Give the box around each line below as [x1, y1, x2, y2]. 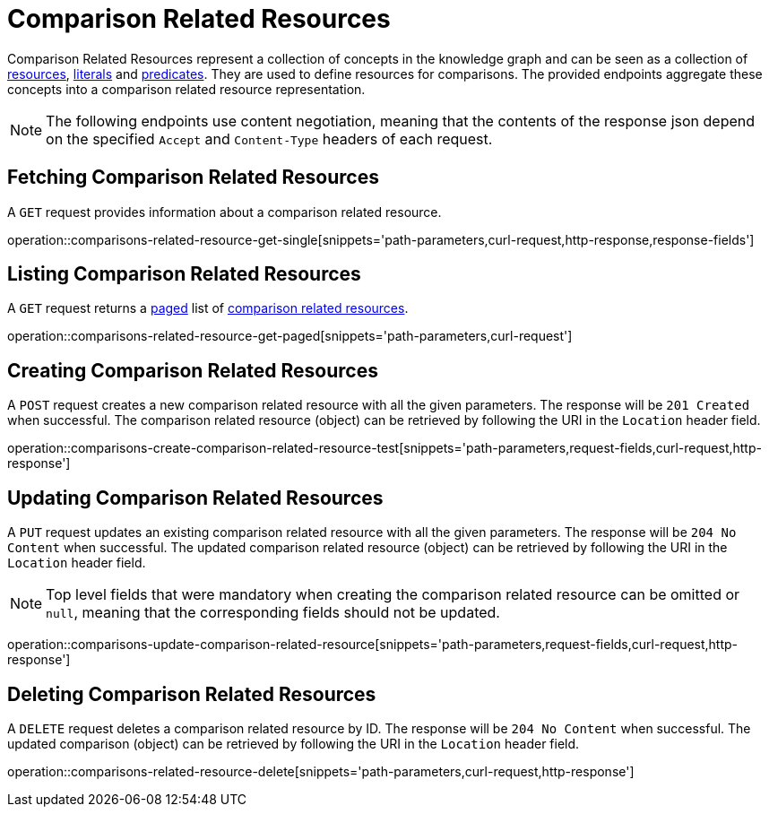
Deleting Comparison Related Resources [7, 682, 376, 706]
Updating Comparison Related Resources [7, 486, 384, 509]
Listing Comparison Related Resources [7, 263, 361, 286]
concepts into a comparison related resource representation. [7, 81, 366, 97]
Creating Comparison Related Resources [7, 359, 378, 382]
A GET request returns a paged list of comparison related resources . [7, 300, 409, 316]
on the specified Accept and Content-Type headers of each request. [46, 129, 493, 148]
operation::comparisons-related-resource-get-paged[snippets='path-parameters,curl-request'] [7, 328, 573, 344]
